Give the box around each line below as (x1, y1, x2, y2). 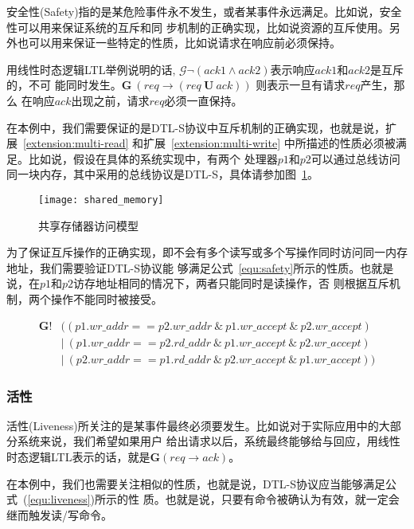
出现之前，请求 (71, 92, 150, 108)
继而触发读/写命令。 (6, 506, 112, 523)
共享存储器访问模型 (38, 217, 139, 233)
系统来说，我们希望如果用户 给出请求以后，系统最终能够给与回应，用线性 (17, 433, 400, 449)
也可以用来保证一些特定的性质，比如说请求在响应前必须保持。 (17, 34, 341, 51)
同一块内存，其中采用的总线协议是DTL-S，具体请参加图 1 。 (6, 166, 318, 182)
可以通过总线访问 (310, 150, 400, 167)
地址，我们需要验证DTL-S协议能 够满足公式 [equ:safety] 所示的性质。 (6, 259, 361, 276)
